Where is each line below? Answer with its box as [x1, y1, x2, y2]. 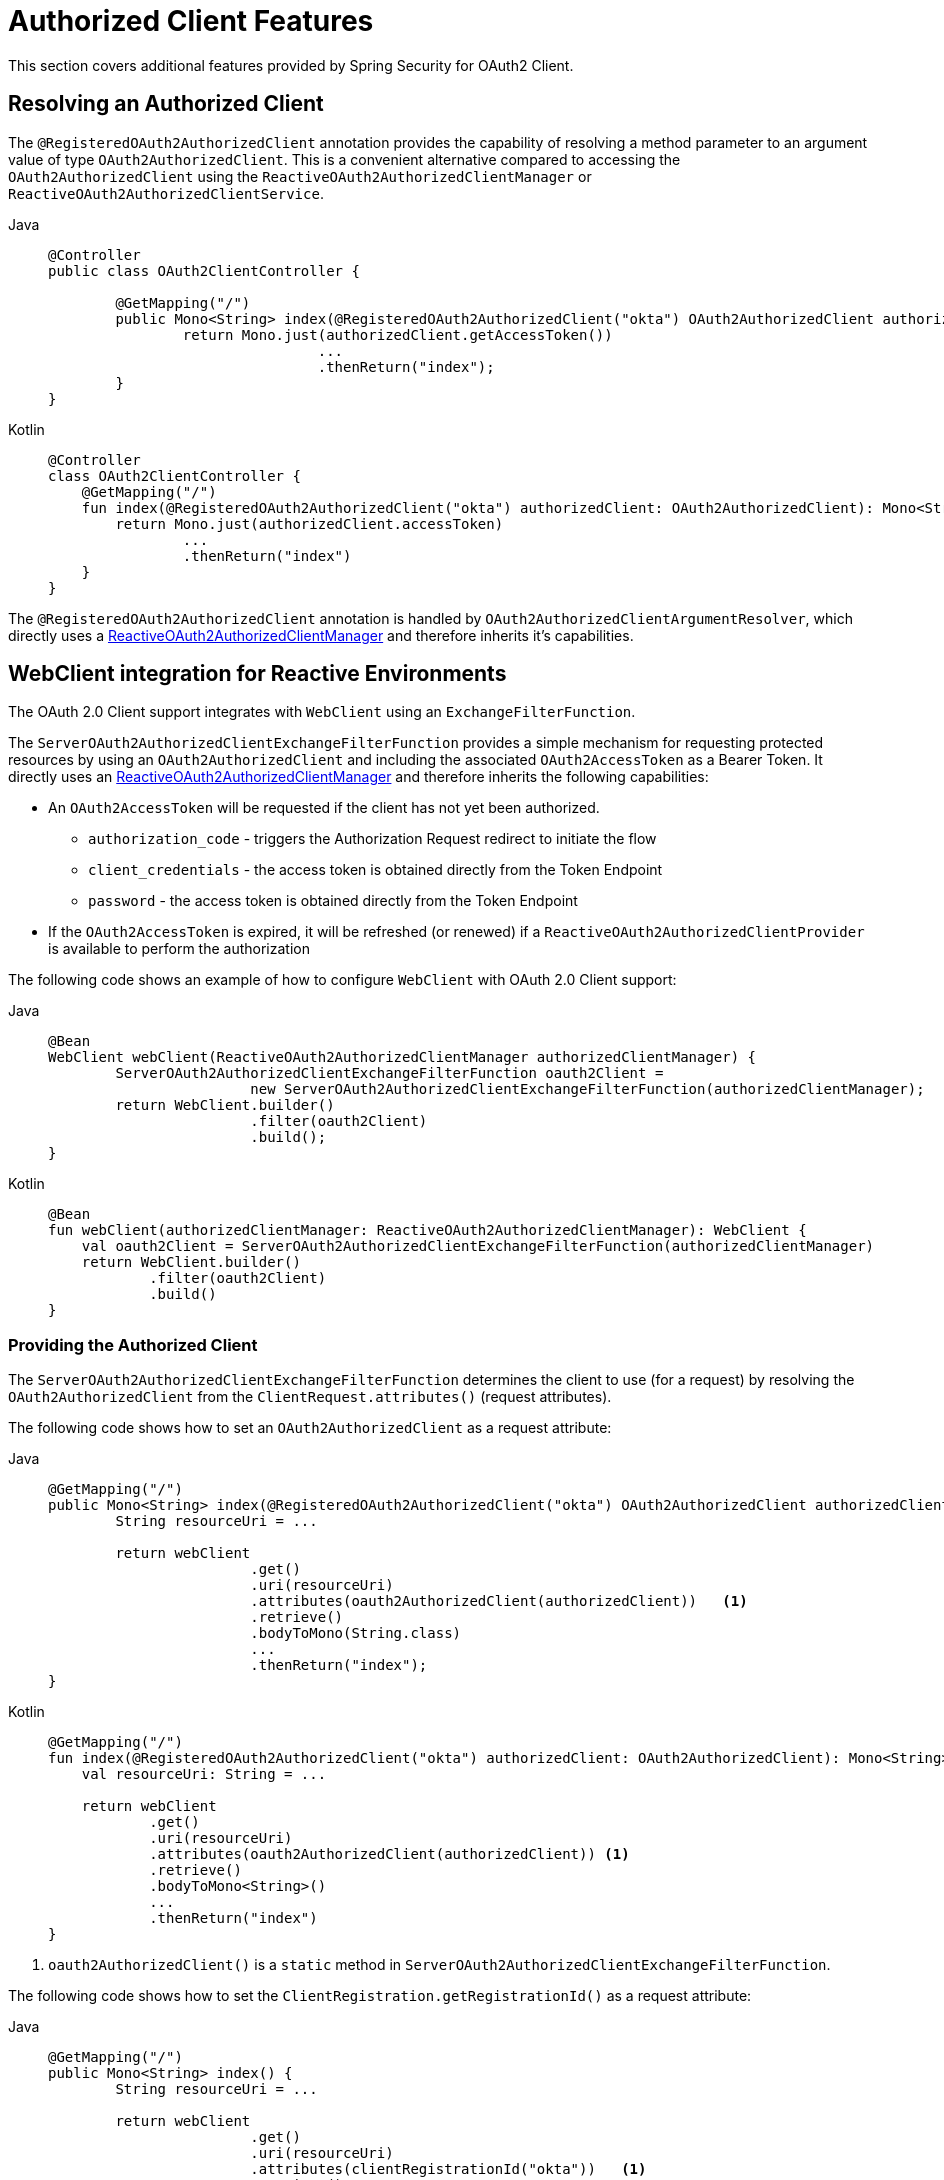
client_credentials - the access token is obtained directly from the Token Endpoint [88, 861, 663, 879]
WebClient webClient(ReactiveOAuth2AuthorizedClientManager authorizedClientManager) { [48, 1049, 757, 1066]
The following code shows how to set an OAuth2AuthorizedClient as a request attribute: [8, 1419, 612, 1437]
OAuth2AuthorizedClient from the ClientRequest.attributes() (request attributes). [8, 1388, 612, 1406]
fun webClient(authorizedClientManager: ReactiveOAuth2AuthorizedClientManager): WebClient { [48, 1222, 807, 1239]
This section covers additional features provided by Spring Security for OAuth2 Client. [8, 56, 574, 74]
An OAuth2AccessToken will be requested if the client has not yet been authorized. [48, 799, 600, 817]
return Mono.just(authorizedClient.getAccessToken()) [182, 326, 613, 343]
